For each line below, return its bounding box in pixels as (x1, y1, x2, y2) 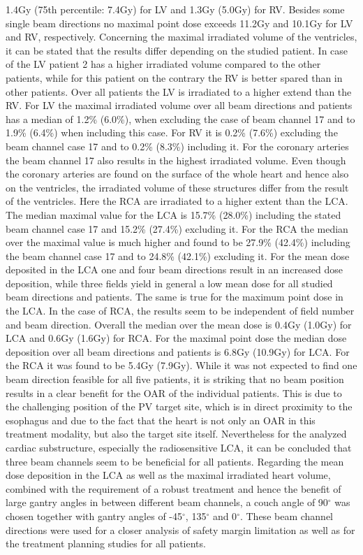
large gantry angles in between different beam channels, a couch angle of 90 (6, 495, 328, 510)
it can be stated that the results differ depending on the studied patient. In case (6, 43, 348, 57)
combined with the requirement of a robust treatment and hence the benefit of (6, 481, 341, 496)
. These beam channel (239, 508, 334, 523)
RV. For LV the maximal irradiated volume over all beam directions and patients (6, 98, 353, 113)
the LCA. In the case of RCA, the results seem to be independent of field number (6, 303, 355, 318)
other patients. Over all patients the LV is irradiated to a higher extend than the (6, 84, 352, 99)
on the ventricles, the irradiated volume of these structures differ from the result (6, 180, 349, 194)
